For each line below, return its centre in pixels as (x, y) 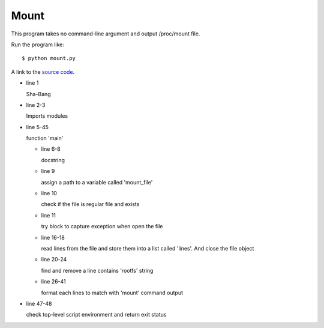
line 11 (49, 215)
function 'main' (45, 138)
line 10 (49, 193)
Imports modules (47, 116)
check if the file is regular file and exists (90, 204)
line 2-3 (36, 105)
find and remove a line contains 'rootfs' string (97, 270)
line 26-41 (53, 282)
